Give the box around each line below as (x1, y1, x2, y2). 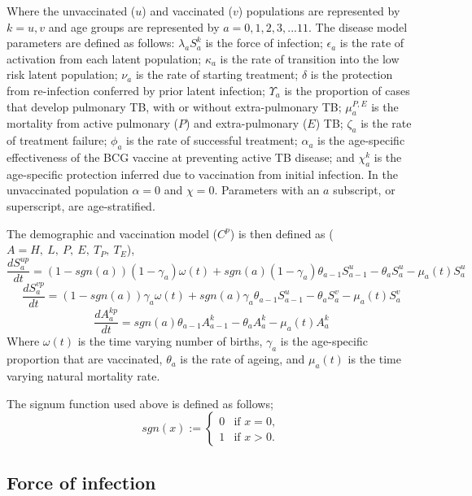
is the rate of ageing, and (180, 350, 305, 368)
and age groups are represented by (48, 18, 220, 35)
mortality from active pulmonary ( (7, 115, 178, 132)
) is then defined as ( (229, 224, 334, 241)
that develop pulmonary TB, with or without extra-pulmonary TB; (7, 98, 342, 115)
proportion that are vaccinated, (7, 350, 163, 368)
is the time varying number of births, (77, 333, 263, 350)
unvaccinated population (7, 181, 129, 198)
